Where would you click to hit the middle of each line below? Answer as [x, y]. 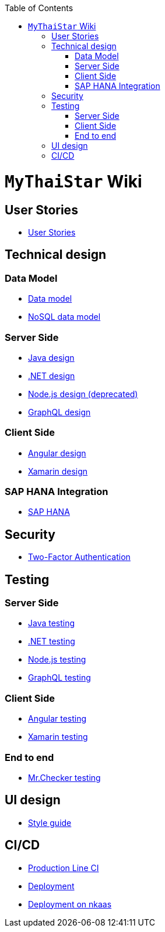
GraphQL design [59, 412]
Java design [51, 357]
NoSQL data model [64, 317]
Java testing [52, 623]
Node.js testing [57, 660]
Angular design [57, 453]
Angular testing [57, 719]
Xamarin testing [58, 737]
